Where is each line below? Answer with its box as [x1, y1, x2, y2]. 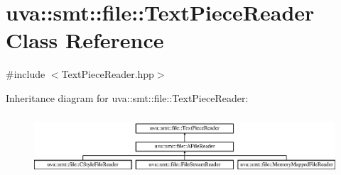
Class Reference [6, 26, 164, 55]
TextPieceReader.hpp [61, 67, 154, 81]
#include [6, 67, 45, 81]
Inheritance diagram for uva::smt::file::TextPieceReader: [6, 90, 249, 105]
